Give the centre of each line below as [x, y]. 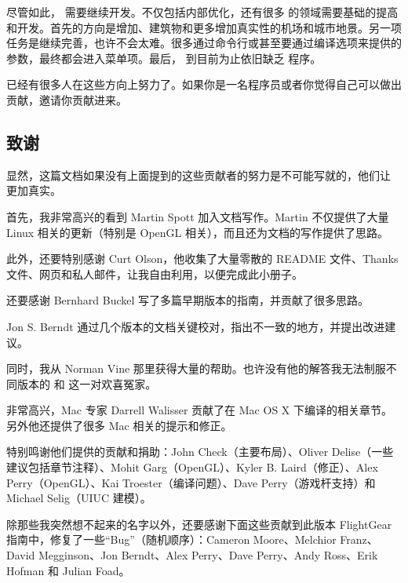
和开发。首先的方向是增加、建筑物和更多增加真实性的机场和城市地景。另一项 [204, 27]
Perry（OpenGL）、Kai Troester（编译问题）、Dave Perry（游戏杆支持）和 [191, 482]
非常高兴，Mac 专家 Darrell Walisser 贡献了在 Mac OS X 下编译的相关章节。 [199, 410]
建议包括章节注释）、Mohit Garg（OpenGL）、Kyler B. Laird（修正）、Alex [192, 467]
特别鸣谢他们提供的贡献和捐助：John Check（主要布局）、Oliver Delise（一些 [200, 452]
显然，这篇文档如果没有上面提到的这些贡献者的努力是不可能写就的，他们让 [199, 175]
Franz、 [359, 539]
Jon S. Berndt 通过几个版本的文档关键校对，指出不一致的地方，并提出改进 [196, 326]
